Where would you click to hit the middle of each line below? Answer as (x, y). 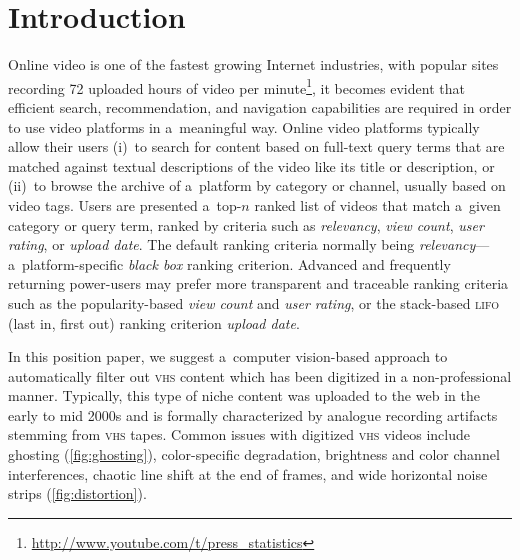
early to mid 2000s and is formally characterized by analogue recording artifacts (253, 414)
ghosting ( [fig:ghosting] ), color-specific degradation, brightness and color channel (254, 454)
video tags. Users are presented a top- (125, 204)
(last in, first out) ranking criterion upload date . (154, 322)
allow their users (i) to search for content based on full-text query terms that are (256, 146)
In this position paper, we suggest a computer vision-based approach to (228, 356)
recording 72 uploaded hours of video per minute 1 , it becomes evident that (236, 86)
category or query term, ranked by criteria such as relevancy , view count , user (246, 224)
